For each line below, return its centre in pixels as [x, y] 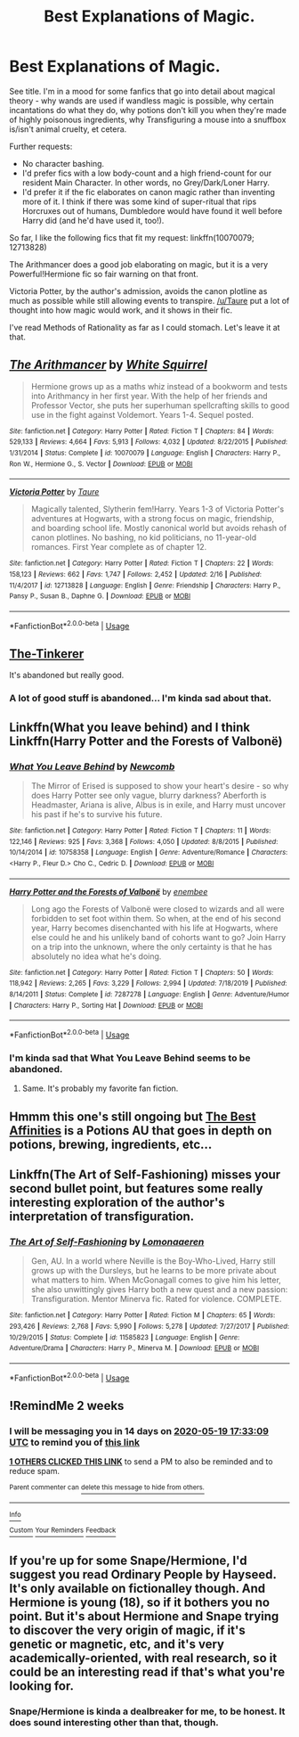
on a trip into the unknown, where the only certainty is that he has [152, 946]
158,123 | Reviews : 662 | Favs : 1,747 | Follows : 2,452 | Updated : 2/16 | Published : [136, 575]
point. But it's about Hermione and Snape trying [144, 1616]
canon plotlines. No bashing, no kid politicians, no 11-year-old [144, 537]
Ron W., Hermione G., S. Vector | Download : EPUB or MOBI [101, 464]
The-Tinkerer [47, 654]
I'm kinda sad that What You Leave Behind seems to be [130, 1058]
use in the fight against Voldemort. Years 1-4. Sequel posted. [142, 414]
